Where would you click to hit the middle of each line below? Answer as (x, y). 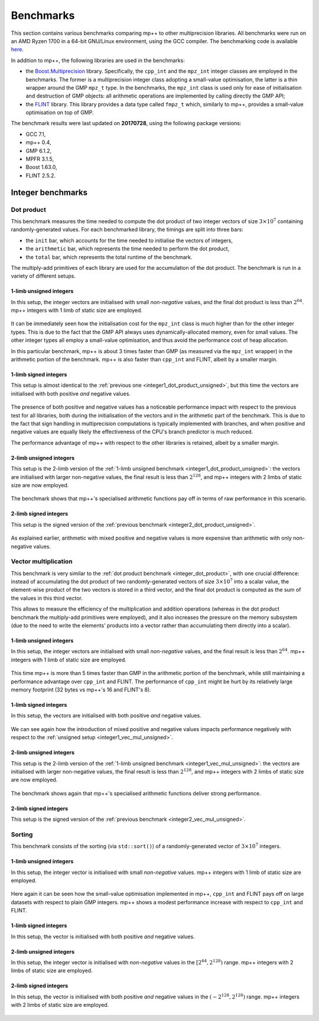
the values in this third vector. (47, 598)
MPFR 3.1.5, (40, 159)
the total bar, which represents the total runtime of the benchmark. (109, 257)
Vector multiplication (42, 562)
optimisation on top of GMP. (60, 113)
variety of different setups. (43, 276)
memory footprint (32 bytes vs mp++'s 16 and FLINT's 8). (81, 689)
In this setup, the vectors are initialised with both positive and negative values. (106, 716)
